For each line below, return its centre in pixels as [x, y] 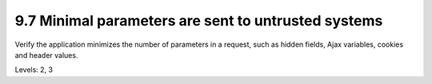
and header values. [46, 55]
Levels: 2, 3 [34, 70]
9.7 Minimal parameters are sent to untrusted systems [199, 21]
